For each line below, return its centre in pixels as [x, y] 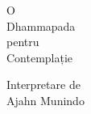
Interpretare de [43, 84]
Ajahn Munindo [45, 100]
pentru [23, 42]
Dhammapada [41, 25]
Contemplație [40, 57]
